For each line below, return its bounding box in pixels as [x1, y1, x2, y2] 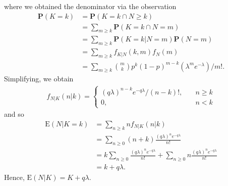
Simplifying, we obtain [4, 73, 74, 84]
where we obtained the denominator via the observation [4, 1, 177, 11]
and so [4, 109, 24, 119]
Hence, [4, 171, 25, 182]
